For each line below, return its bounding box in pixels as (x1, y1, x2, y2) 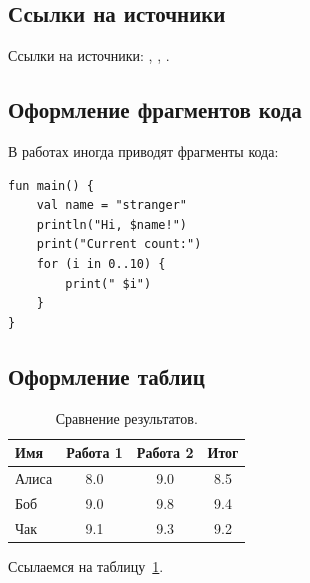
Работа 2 (136, 442, 194, 463)
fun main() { (8, 178, 94, 193)
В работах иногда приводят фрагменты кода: (8, 141, 279, 161)
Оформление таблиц (8, 360, 205, 391)
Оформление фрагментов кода (8, 94, 302, 125)
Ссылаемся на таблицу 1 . (8, 555, 164, 576)
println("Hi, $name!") (36, 217, 187, 232)
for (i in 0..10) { (36, 256, 166, 271)
